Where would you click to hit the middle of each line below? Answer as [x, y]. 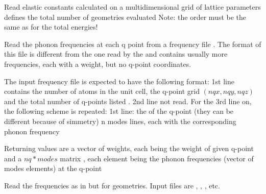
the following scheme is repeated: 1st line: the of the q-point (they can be [119, 111]
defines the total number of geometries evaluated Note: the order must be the [125, 17]
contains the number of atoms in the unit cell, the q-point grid [102, 91]
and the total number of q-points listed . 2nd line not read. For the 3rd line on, [128, 101]
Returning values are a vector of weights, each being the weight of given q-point [129, 148]
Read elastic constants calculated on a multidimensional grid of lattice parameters [132, 7]
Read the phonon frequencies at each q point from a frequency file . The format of [133, 44]
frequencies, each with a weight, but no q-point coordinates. [98, 64]
